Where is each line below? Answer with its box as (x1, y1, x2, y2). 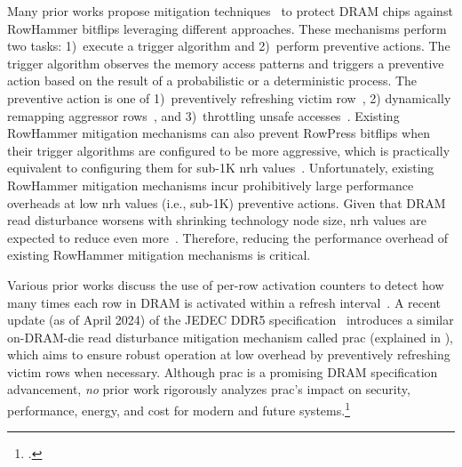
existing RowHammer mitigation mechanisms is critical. (7, 246, 311, 264)
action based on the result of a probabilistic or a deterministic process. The (7, 71, 418, 90)
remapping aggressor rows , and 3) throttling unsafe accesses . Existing (7, 106, 400, 125)
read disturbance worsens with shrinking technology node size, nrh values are (7, 211, 427, 229)
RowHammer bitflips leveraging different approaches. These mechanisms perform (7, 19, 447, 37)
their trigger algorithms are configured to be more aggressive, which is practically (7, 141, 450, 159)
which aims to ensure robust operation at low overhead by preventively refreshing (7, 345, 450, 364)
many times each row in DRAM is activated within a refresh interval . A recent (7, 293, 442, 311)
